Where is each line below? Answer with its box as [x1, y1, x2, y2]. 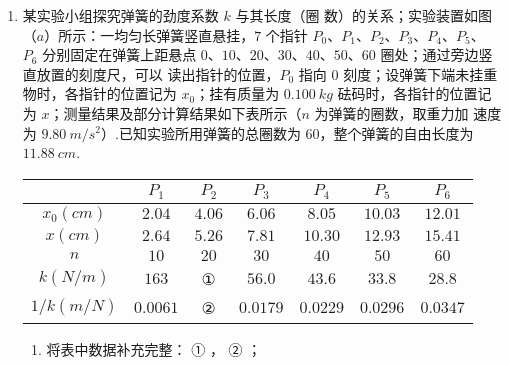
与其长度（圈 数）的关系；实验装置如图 [235, 5, 493, 25]
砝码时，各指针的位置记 [337, 83, 492, 104]
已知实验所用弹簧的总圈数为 [118, 122, 301, 143]
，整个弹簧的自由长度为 [319, 122, 474, 143]
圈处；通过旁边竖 [380, 44, 493, 65]
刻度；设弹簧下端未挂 [343, 63, 484, 84]
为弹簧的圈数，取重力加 [314, 102, 469, 123]
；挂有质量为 [195, 83, 280, 104]
